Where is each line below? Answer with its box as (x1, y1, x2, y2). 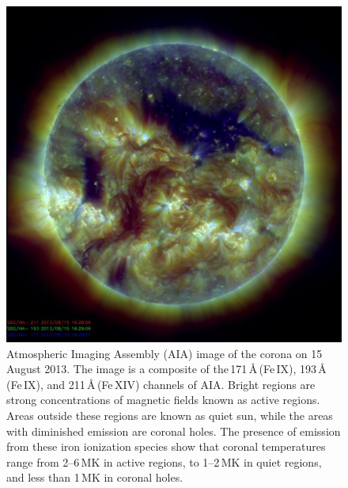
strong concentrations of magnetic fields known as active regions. (6, 391, 320, 408)
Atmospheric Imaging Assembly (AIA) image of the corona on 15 (6, 345, 323, 361)
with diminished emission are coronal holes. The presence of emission (6, 422, 341, 439)
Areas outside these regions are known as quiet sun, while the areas (6, 406, 333, 423)
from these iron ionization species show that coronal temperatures (6, 438, 326, 455)
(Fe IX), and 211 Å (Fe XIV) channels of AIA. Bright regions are (6, 376, 316, 392)
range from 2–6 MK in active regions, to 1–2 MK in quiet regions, (6, 453, 322, 470)
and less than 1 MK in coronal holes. (6, 469, 183, 486)
